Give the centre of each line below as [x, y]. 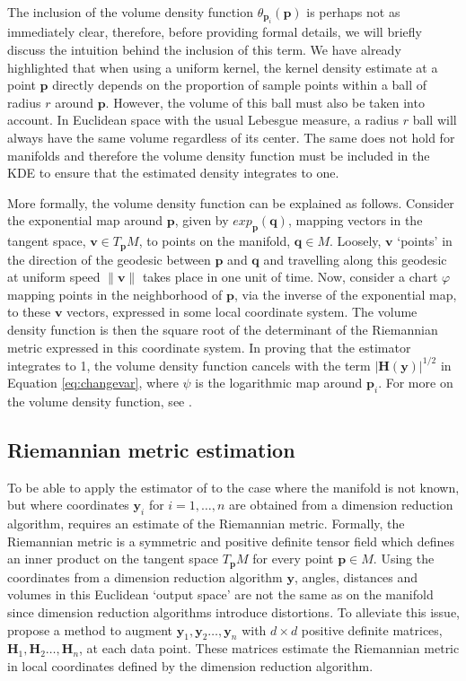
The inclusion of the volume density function [130, 12]
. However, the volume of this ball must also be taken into [265, 102]
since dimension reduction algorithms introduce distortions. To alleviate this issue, [234, 612]
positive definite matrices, [372, 629]
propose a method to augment [90, 629]
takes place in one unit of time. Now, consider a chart [290, 277]
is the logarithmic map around [279, 383]
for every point [293, 559]
